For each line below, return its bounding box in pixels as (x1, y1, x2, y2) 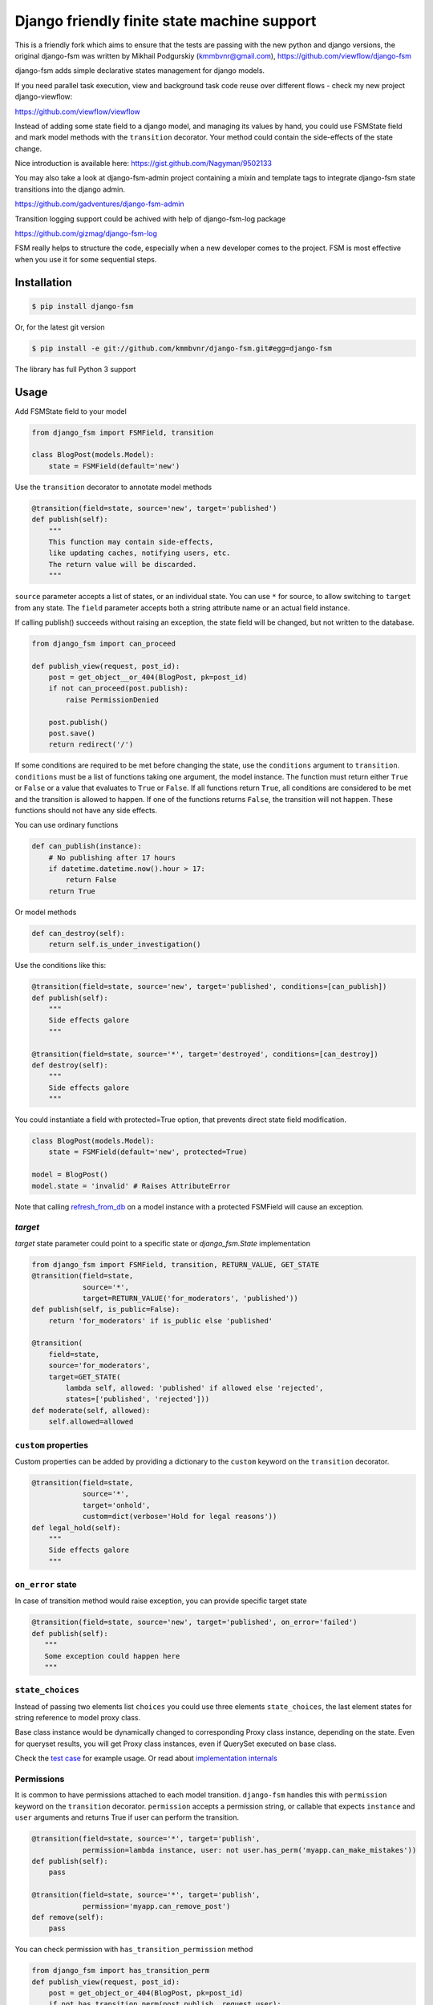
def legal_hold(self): (31, 1523, 121, 1532)
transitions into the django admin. (14, 184, 126, 194)
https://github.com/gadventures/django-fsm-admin (14, 199, 184, 209)
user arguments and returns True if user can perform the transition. (14, 1813, 240, 1822)
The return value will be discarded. (48, 560, 197, 569)
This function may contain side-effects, (48, 537, 214, 546)
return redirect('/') (48, 740, 134, 749)
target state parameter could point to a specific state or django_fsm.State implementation (14, 1238, 310, 1248)
